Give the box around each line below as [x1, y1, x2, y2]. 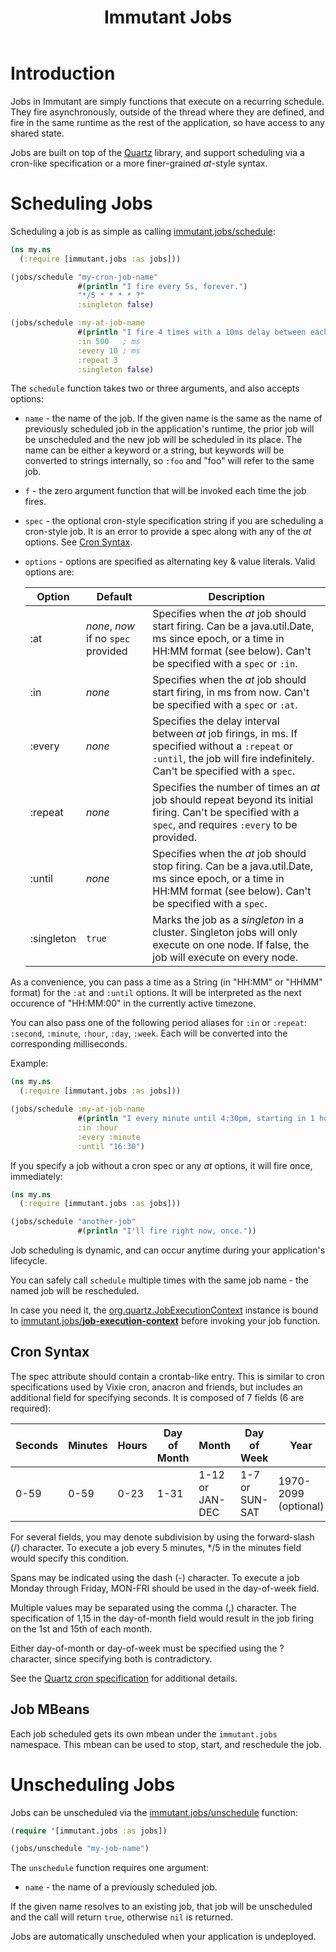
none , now [86, 619, 136, 633]
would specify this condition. [10, 1552, 130, 1564]
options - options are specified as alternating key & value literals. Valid [24, 556, 316, 568]
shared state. [10, 127, 65, 139]
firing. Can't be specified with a [152, 806, 300, 820]
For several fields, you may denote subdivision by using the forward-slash [10, 1531, 315, 1543]
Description [208, 590, 265, 604]
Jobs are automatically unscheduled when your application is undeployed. [10, 1931, 317, 1943]
